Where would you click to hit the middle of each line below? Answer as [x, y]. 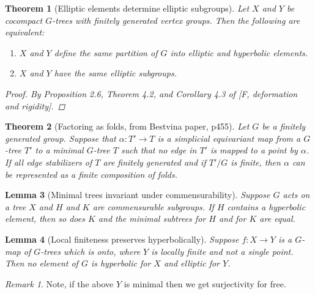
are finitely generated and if [154, 162]
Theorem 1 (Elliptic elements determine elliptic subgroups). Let [127, 8]
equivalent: [25, 32]
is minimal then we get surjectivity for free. [205, 283]
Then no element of [42, 263]
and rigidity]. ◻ [35, 105]
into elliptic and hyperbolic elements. [239, 52]
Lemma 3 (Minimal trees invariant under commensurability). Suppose [138, 195]
